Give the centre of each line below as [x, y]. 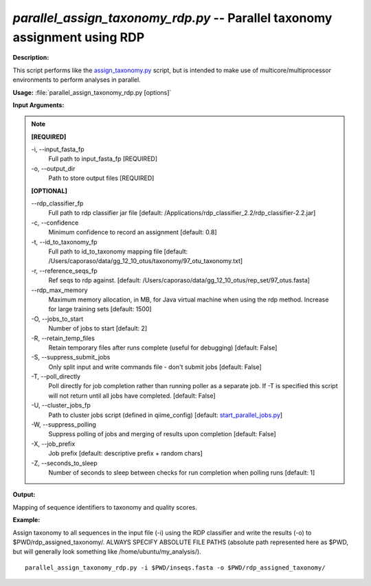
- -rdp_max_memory [59, 290]
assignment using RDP [79, 37]
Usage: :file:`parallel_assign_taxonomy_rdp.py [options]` [92, 92]
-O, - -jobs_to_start [57, 319]
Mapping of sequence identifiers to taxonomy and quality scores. [105, 507]
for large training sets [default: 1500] [100, 309]
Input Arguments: [38, 105]
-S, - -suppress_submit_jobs [71, 357]
